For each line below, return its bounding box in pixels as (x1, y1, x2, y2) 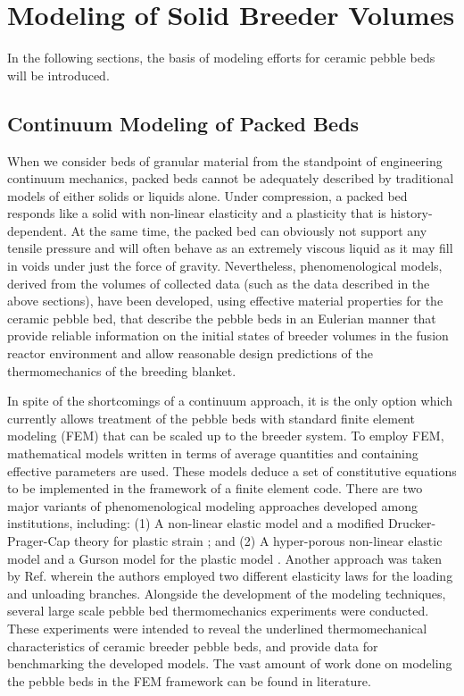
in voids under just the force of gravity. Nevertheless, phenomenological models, (7, 256, 443, 275)
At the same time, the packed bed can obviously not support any (70, 221, 427, 239)
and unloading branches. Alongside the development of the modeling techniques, (7, 583, 446, 602)
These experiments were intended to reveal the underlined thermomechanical (7, 618, 427, 637)
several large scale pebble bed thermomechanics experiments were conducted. (7, 601, 429, 620)
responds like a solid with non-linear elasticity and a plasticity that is (7, 204, 386, 222)
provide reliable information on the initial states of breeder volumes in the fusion (7, 326, 449, 345)
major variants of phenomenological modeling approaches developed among (7, 496, 418, 515)
